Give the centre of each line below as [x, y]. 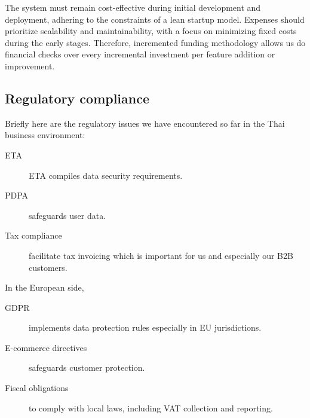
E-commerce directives [46, 347]
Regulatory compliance [77, 98]
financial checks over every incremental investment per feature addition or [140, 54]
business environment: [45, 135]
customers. [48, 267]
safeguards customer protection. [87, 367]
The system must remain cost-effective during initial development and [133, 7]
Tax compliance [33, 235]
